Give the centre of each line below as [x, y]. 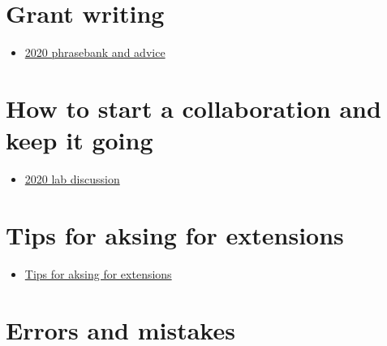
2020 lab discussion [72, 179]
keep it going [80, 140]
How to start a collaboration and [193, 108]
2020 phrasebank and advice [95, 52]
